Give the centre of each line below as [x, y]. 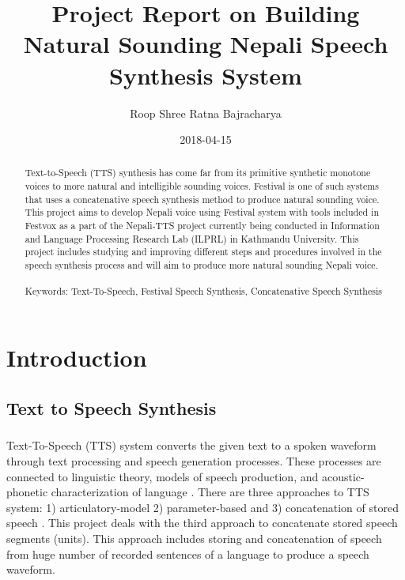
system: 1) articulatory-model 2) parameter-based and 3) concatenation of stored [202, 507]
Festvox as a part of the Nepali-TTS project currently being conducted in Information [202, 226]
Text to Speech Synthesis [112, 407]
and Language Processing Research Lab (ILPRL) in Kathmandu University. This [192, 238]
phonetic [27, 492]
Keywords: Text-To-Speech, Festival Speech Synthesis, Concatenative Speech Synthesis [203, 291]
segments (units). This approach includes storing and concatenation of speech [194, 538]
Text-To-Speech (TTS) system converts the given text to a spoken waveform [191, 445]
